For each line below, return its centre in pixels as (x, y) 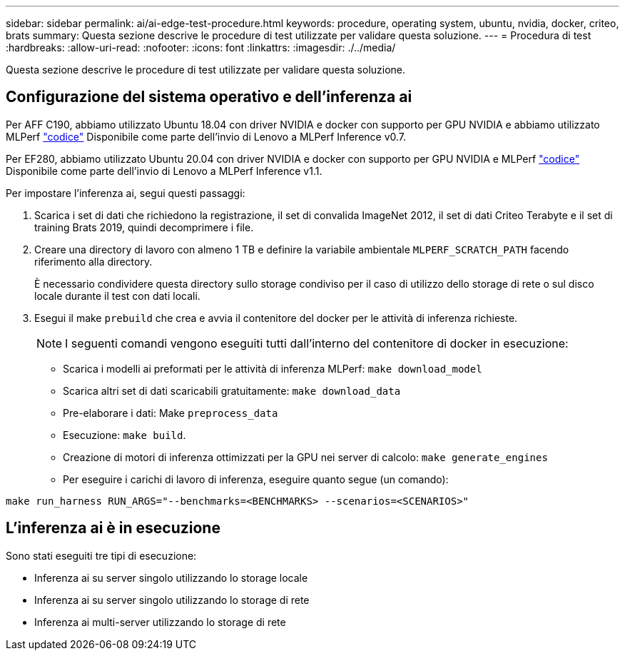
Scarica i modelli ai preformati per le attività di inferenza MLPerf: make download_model (273, 368)
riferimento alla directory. (93, 261)
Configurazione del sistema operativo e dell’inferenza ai (209, 97)
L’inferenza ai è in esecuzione (113, 528)
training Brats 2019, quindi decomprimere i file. (144, 227)
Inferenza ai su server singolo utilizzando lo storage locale (171, 577)
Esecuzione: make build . (125, 435)
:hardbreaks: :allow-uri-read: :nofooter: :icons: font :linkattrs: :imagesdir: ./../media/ (201, 47)
